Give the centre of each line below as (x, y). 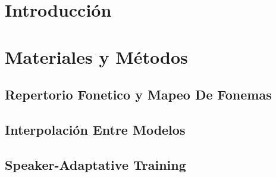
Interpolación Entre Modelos (95, 129)
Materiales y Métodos (96, 56)
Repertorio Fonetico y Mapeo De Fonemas (138, 94)
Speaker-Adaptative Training (95, 164)
